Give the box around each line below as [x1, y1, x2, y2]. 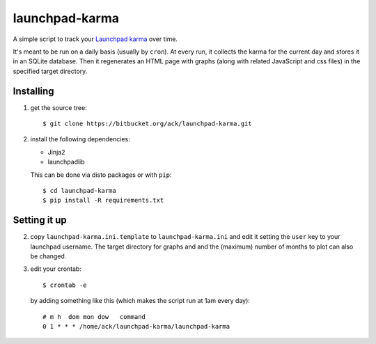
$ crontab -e [42, 281, 87, 289]
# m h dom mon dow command [42, 313, 146, 320]
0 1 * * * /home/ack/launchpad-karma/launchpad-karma [42, 322, 230, 330]
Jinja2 [47, 148, 65, 156]
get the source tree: [30, 103, 87, 111]
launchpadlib [47, 157, 85, 166]
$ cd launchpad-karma [42, 187, 116, 194]
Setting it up [13, 214, 68, 226]
